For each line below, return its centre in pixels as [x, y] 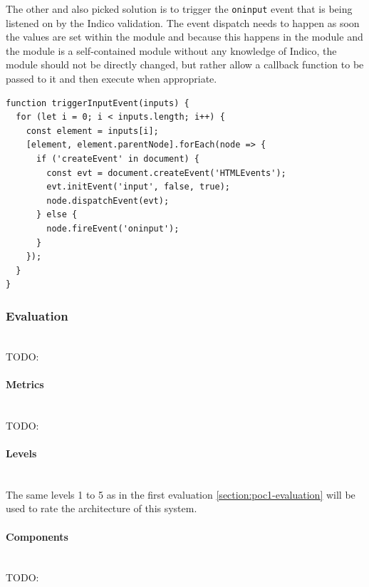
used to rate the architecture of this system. [102, 508]
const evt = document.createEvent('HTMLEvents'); [166, 173]
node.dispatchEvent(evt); [108, 201]
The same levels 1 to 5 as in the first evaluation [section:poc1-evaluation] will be [181, 494]
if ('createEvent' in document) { [118, 159]
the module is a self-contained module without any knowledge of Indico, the [171, 50]
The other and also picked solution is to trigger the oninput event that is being [179, 9]
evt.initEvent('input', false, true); [138, 187]
